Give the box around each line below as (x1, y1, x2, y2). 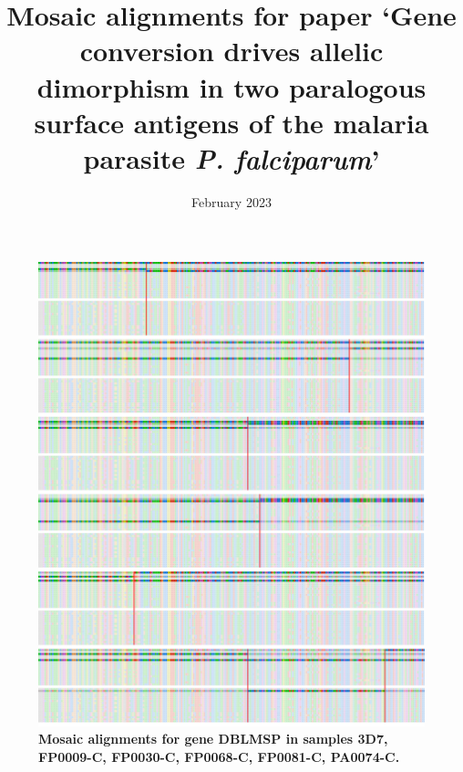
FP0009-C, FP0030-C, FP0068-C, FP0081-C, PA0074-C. (38, 747, 400, 767)
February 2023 (191, 192, 272, 211)
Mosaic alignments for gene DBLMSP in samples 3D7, (38, 729, 388, 748)
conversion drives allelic (79, 32, 384, 69)
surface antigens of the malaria (34, 103, 429, 141)
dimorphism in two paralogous (36, 68, 427, 105)
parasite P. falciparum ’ (83, 139, 380, 177)
